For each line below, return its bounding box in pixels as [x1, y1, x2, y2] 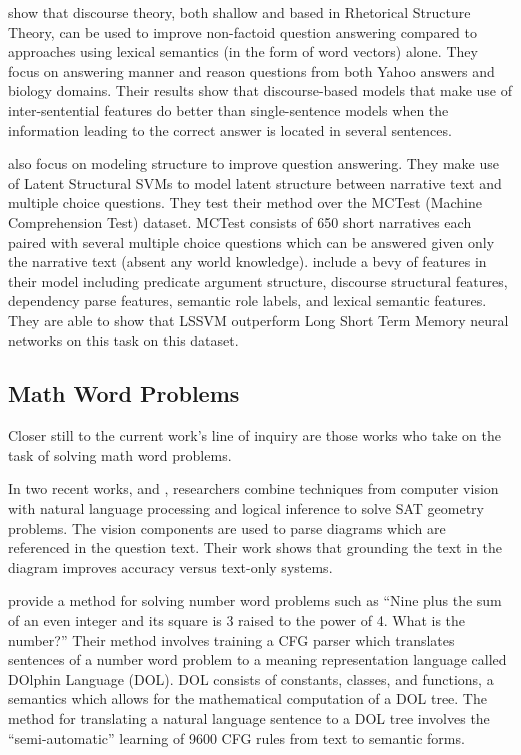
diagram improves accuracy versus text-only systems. [8, 556, 333, 577]
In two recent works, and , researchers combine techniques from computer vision [8, 478, 499, 499]
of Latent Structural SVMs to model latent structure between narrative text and [8, 172, 502, 193]
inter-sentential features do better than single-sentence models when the [8, 99, 449, 120]
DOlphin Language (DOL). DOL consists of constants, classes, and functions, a [8, 668, 494, 689]
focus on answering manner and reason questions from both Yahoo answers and [8, 60, 495, 81]
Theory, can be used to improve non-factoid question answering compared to [8, 21, 477, 42]
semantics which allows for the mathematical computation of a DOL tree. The [8, 688, 487, 709]
